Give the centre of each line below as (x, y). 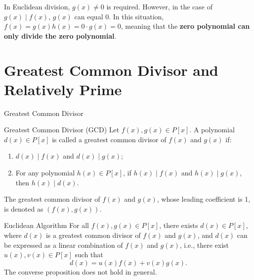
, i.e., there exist (204, 245)
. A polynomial (212, 130)
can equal (89, 16)
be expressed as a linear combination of (63, 245)
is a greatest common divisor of (93, 235)
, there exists (179, 225)
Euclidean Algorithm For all (47, 225)
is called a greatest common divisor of (109, 139)
